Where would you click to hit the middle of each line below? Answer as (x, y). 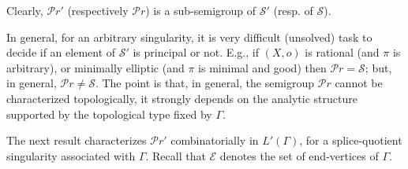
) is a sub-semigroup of (201, 10)
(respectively (98, 10)
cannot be (359, 83)
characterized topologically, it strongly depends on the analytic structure (182, 98)
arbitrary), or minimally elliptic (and (95, 67)
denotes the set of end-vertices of (299, 155)
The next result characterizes (77, 140)
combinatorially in (215, 140)
